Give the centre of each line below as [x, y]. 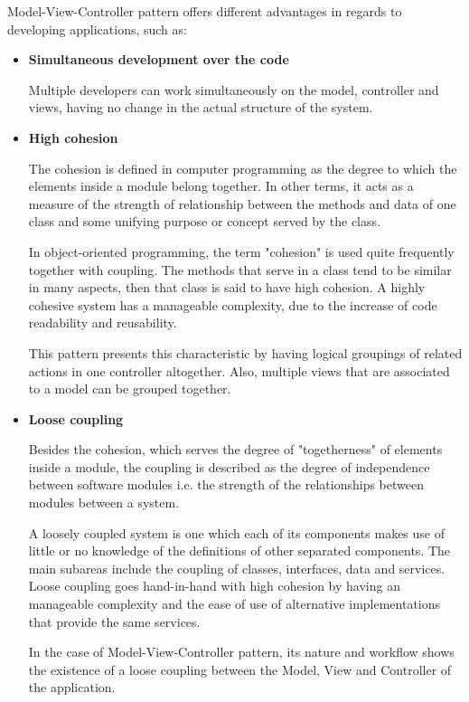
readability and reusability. [103, 323]
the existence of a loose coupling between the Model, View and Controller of [240, 669]
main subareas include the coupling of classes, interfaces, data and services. [237, 568]
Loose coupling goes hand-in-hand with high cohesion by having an [214, 586]
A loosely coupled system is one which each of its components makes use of [236, 532]
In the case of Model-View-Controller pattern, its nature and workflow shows [241, 652]
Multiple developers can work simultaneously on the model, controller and [234, 89]
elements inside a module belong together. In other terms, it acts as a [221, 186]
